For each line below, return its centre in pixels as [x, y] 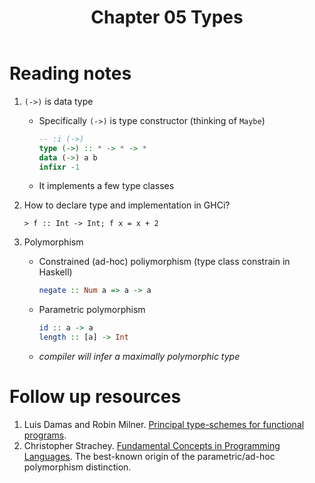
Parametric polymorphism [92, 310]
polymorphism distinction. [77, 467]
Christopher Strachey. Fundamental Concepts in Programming [152, 445]
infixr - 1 [59, 167]
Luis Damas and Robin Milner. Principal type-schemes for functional [164, 424]
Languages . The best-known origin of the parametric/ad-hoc [149, 456]
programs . [45, 435]
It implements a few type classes [106, 186]
